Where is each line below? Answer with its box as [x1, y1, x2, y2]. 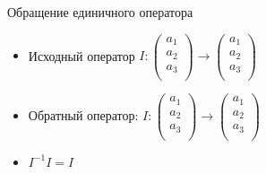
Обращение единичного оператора [7, 3, 193, 21]
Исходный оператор [28, 46, 135, 65]
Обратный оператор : [28, 105, 139, 124]
